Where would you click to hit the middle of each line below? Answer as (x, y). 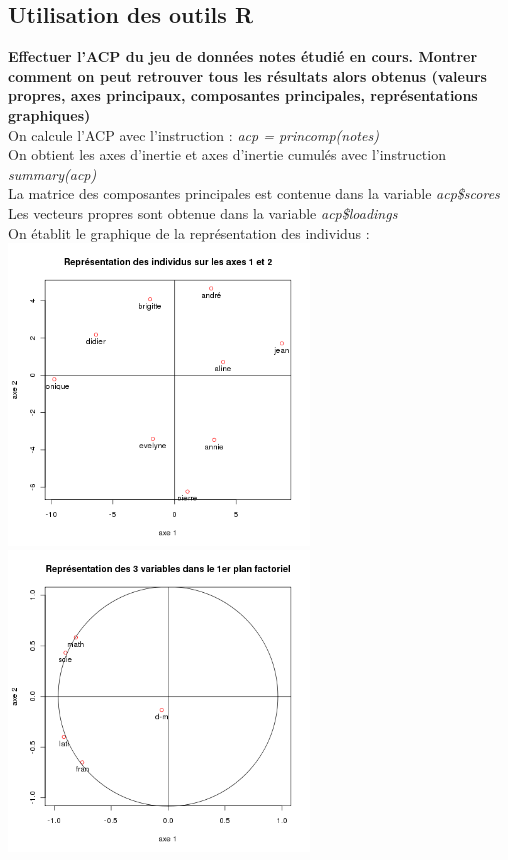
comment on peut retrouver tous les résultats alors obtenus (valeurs (247, 75)
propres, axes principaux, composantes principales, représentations (243, 95)
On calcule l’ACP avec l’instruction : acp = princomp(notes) (193, 134)
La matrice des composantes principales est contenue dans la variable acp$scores (254, 193)
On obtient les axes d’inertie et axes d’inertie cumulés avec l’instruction (227, 154)
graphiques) (49, 114)
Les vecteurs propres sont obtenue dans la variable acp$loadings (203, 212)
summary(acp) (52, 173)
